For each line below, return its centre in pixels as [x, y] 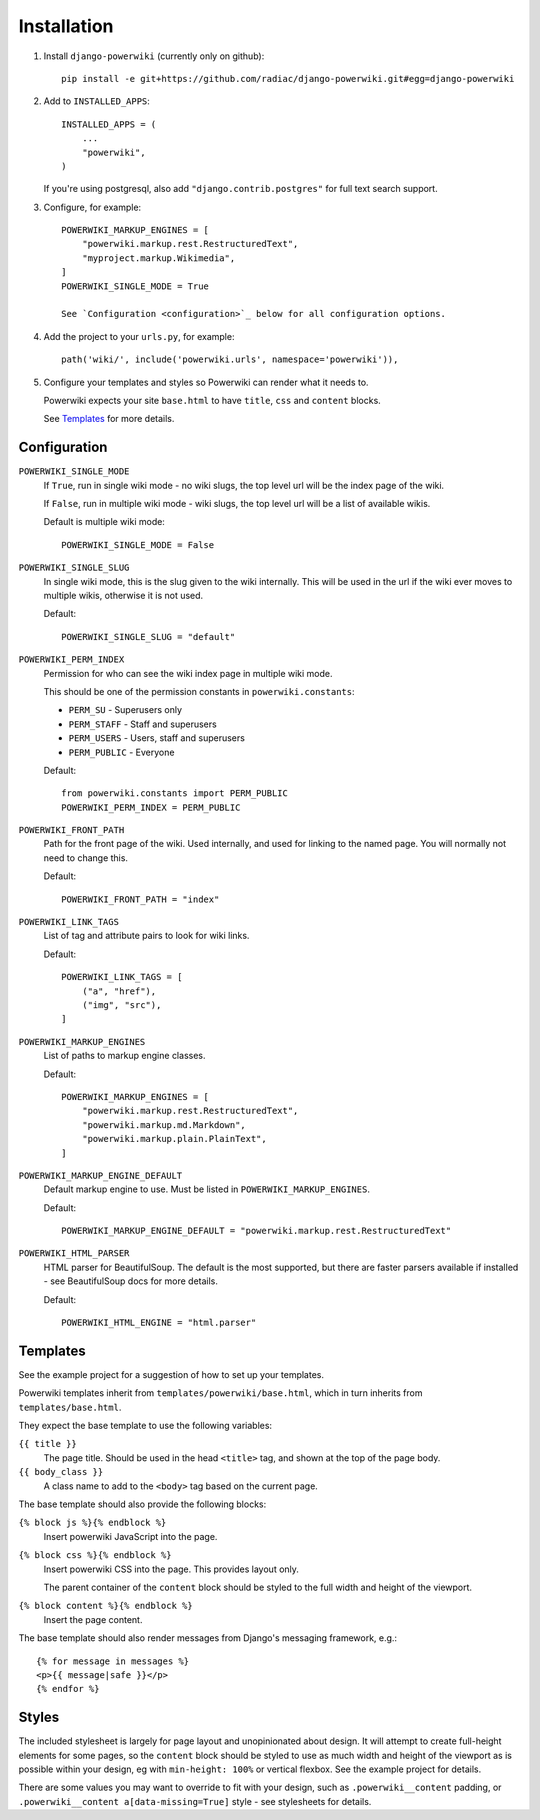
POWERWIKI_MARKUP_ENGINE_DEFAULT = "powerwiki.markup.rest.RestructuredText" [256, 1231]
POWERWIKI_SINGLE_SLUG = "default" [148, 636]
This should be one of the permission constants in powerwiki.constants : [199, 691]
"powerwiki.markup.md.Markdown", [164, 1124]
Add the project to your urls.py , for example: [139, 336]
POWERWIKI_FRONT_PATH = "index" [140, 899]
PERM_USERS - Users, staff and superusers [156, 738]
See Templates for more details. [109, 419]
